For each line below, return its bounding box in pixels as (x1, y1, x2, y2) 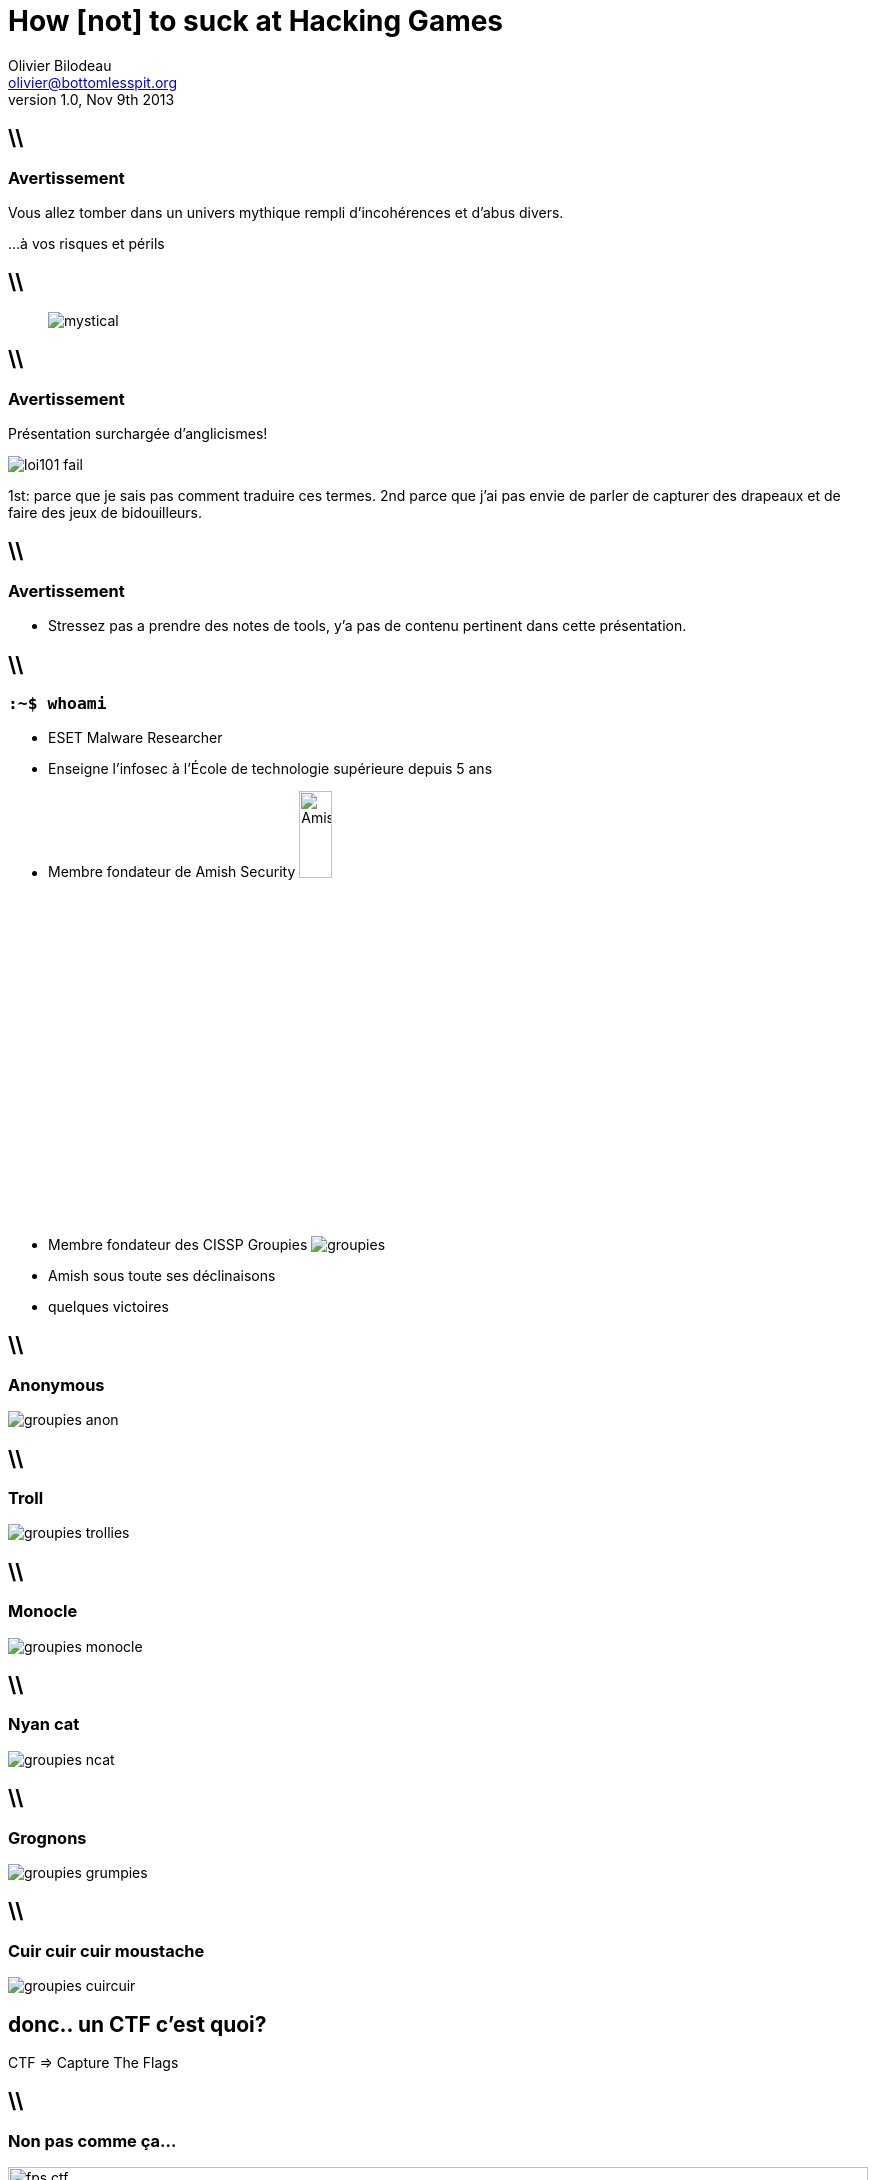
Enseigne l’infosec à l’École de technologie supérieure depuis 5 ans (48, 760, 493, 778)
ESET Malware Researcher (48, 729, 223, 747)
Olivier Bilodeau (8, 56, 112, 74)
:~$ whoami (8, 694, 107, 714)
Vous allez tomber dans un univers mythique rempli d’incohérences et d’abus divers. (8, 203, 564, 221)
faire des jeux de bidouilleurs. (8, 504, 203, 522)
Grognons (8, 1827, 87, 1848)
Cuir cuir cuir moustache (8, 1940, 205, 1961)
